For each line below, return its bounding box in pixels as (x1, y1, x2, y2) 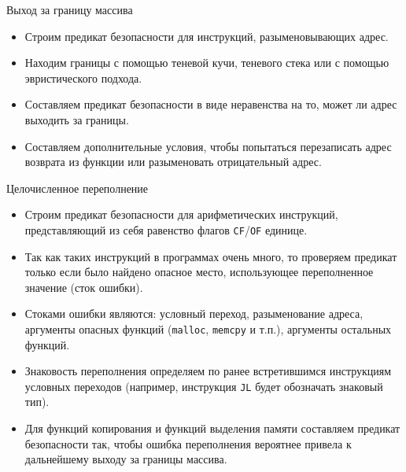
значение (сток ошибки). (24, 278, 143, 295)
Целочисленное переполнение (6, 179, 149, 196)
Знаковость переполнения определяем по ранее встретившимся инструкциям (24, 363, 392, 379)
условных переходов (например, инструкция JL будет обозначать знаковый (24, 378, 383, 394)
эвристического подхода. (24, 69, 142, 86)
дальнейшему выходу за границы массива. (24, 451, 227, 467)
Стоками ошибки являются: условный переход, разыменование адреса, (24, 305, 364, 322)
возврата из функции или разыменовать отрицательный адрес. (24, 153, 322, 170)
